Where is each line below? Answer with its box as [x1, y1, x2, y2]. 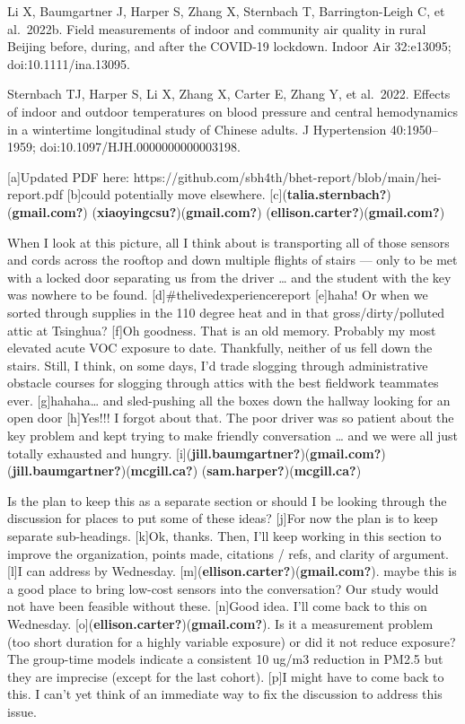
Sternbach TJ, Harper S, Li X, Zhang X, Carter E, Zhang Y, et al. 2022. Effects [7, 84, 451, 103]
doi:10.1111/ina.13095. [7, 54, 130, 73]
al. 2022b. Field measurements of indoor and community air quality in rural [7, 19, 426, 38]
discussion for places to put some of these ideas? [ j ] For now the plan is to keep [7, 509, 438, 528]
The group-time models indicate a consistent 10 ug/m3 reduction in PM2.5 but [7, 650, 443, 668]
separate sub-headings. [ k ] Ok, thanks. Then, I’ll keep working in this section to [7, 527, 442, 545]
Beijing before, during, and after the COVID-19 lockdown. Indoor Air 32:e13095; [7, 37, 452, 56]
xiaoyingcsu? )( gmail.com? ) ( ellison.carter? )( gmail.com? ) [96, 202, 445, 221]
